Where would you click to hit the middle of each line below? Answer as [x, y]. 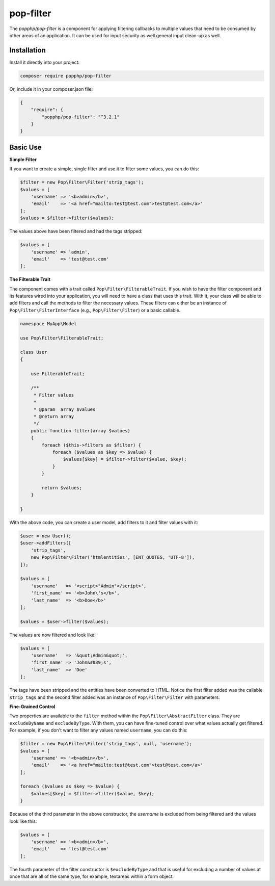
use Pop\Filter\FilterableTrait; [62, 338]
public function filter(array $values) [81, 431]
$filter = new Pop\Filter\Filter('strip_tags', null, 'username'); [106, 744]
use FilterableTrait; [58, 374]
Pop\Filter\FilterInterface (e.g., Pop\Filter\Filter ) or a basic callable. [95, 310]
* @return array [54, 416]
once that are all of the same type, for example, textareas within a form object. [92, 876]
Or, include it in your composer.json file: [51, 89]
